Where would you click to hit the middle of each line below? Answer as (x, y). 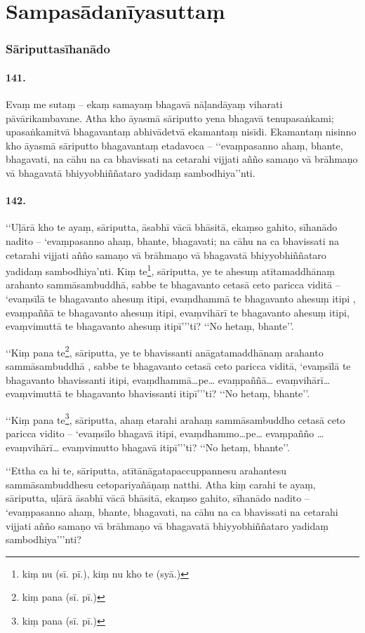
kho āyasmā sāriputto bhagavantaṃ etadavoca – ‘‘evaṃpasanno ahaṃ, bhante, (174, 145)
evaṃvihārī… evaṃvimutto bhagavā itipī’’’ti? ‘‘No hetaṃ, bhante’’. (148, 447)
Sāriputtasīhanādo (58, 49)
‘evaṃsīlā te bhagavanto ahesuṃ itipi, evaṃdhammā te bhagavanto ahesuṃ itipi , (181, 298)
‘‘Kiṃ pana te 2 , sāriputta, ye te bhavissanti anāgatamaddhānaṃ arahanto (165, 351)
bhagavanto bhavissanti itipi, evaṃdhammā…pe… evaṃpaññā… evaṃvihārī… (168, 379)
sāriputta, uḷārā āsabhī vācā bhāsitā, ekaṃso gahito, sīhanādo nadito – (158, 498)
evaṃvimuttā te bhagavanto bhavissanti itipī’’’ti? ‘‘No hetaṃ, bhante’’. (158, 393)
